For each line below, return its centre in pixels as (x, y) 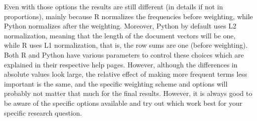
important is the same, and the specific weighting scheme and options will (116, 83)
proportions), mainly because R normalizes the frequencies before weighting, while (128, 16)
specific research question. (43, 112)
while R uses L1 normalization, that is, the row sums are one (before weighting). (126, 45)
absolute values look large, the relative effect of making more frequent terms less (126, 74)
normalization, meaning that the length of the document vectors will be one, (120, 35)
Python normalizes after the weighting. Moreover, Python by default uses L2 (120, 26)
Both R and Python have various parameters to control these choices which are (124, 54)
